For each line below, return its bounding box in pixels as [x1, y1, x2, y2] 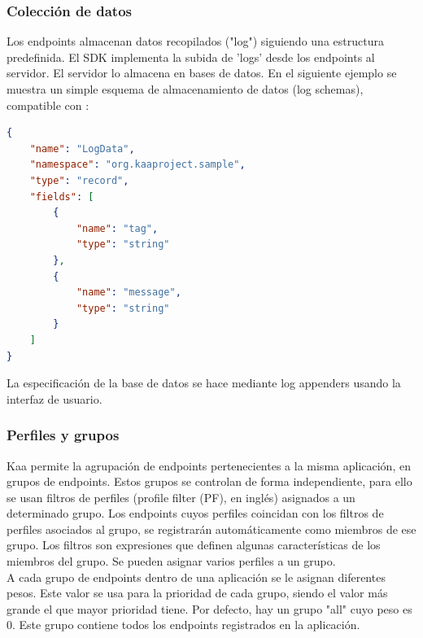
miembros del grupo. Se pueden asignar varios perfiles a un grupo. [7, 553, 336, 570]
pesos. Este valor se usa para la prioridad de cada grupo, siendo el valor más [7, 584, 388, 601]
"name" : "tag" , [76, 222, 159, 234]
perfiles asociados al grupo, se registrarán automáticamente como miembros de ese [7, 520, 416, 537]
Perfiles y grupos [7, 425, 120, 445]
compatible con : [7, 96, 89, 113]
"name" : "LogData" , [29, 142, 135, 155]
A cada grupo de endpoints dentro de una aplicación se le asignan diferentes [7, 568, 386, 585]
